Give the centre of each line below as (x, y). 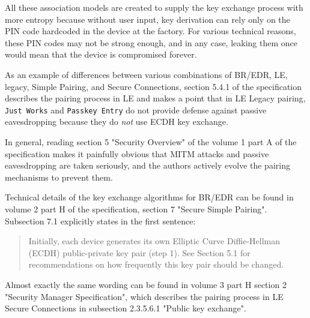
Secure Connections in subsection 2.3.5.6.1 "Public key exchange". (126, 308)
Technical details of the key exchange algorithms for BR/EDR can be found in (149, 197)
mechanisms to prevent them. (59, 177)
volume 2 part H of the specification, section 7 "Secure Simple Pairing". (136, 208)
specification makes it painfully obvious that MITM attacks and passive (137, 153)
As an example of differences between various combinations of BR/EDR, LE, (146, 74)
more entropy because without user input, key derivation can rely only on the (147, 19)
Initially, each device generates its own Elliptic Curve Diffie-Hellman (154, 241)
